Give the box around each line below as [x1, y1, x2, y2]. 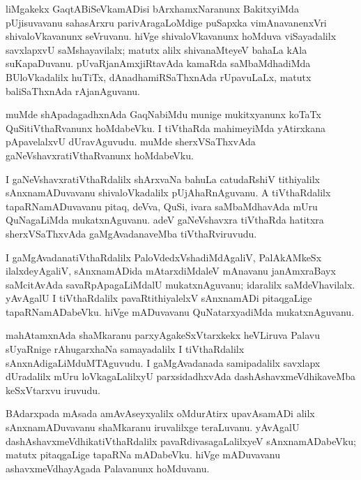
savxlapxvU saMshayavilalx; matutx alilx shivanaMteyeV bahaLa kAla [6, 42, 307, 57]
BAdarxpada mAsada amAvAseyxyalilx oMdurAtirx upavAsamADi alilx [6, 406, 315, 421]
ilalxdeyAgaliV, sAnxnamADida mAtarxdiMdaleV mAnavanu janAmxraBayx [6, 263, 336, 278]
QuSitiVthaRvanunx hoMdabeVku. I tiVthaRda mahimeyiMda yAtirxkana [6, 120, 326, 135]
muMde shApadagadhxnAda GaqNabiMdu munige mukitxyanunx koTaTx [6, 107, 321, 122]
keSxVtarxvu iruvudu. [6, 382, 100, 397]
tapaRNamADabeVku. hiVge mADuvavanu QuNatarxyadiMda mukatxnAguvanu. [6, 304, 355, 319]
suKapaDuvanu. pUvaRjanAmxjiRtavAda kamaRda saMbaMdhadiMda [6, 56, 311, 71]
